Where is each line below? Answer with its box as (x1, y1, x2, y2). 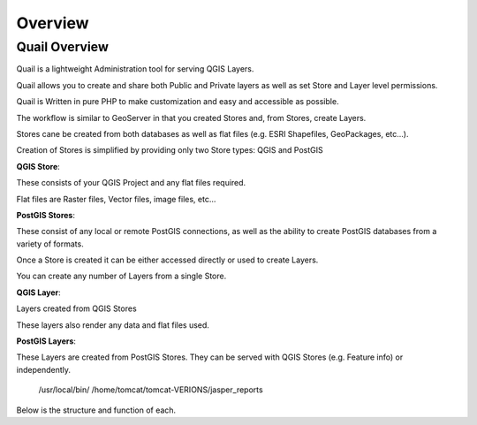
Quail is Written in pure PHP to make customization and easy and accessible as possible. (16, 96, 339, 107)
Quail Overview (16, 39, 110, 55)
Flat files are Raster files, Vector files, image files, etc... (16, 194, 216, 204)
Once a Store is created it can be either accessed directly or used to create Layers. (16, 254, 319, 265)
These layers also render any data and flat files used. (16, 319, 209, 330)
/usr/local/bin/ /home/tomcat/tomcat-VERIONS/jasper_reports (38, 384, 264, 395)
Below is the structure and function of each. (16, 405, 177, 415)
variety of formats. (16, 239, 84, 249)
